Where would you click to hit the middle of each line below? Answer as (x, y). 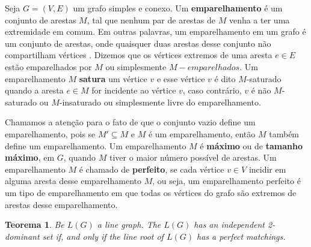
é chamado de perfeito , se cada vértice (152, 169)
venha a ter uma (259, 19)
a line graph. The (129, 225)
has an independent (229, 225)
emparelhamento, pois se (50, 133)
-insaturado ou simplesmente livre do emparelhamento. (160, 102)
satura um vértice (113, 78)
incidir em (267, 169)
